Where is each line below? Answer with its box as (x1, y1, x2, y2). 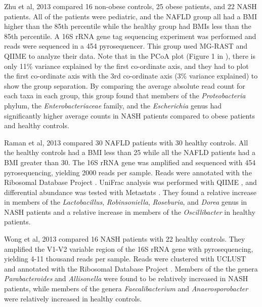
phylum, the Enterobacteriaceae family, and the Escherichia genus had (4, 100, 222, 110)
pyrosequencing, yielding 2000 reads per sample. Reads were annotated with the (4, 167, 252, 177)
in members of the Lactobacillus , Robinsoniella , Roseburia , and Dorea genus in (4, 197, 247, 207)
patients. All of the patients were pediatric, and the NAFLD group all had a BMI (4, 11, 257, 21)
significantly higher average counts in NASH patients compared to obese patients (4, 110, 255, 121)
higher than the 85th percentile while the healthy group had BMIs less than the (4, 21, 251, 31)
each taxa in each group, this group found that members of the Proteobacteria (4, 90, 246, 101)
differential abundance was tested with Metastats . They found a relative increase (4, 186, 257, 197)
